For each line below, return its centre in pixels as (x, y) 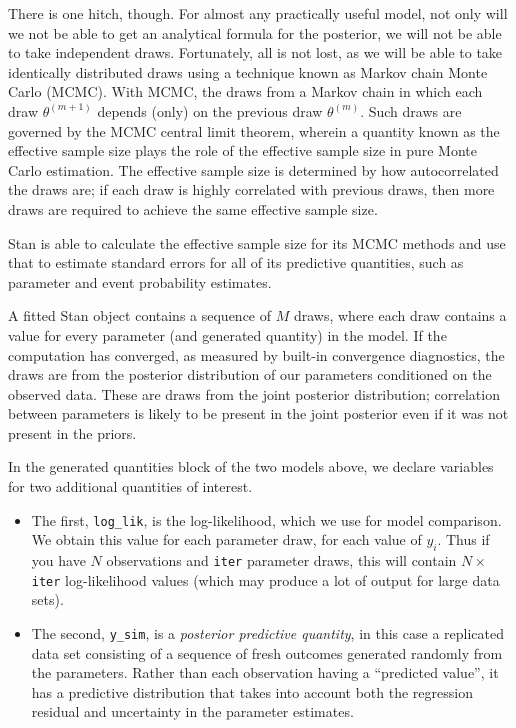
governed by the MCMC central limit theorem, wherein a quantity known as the (254, 130)
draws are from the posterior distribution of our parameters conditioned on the (250, 374)
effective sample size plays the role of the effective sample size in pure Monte (242, 150)
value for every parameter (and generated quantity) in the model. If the (227, 334)
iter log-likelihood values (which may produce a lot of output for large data (265, 579)
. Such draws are (411, 110)
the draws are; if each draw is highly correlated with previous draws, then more (251, 189)
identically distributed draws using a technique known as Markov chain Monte (248, 71)
